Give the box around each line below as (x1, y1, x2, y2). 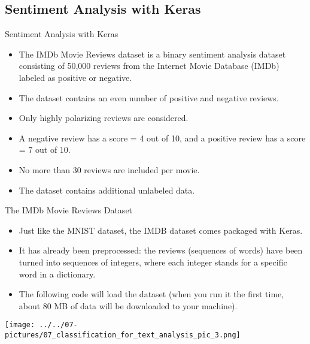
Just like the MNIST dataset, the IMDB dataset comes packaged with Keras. (19, 224, 303, 236)
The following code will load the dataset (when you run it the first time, (19, 288, 284, 300)
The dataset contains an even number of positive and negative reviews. (19, 91, 279, 104)
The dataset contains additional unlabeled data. (19, 183, 195, 196)
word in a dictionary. (19, 267, 96, 280)
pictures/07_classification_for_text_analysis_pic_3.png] (5, 330, 241, 339)
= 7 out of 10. (19, 143, 71, 156)
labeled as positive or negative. (19, 71, 132, 83)
